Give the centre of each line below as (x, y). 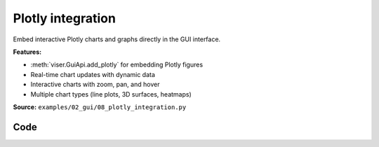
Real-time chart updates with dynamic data (93, 74)
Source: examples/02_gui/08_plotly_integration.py (100, 107)
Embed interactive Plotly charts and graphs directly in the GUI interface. (117, 39)
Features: (27, 52)
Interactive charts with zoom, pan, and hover (95, 85)
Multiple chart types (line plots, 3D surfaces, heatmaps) (111, 94)
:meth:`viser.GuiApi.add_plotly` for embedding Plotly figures (117, 65)
